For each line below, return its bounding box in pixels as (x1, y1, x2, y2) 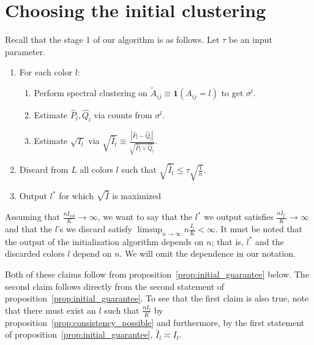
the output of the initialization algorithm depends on (5, 235, 204, 248)
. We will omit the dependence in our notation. (119, 247, 296, 260)
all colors (80, 163, 113, 176)
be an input (228, 33, 272, 46)
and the (255, 235, 284, 248)
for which (59, 189, 94, 202)
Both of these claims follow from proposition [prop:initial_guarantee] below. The (5, 268, 309, 281)
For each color (19, 66, 73, 78)
